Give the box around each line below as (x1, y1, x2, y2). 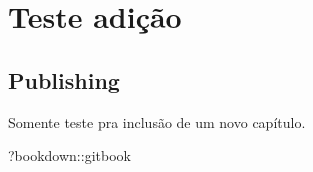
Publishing (8, 64, 120, 95)
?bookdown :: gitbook (8, 145, 131, 166)
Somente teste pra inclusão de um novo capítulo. (8, 111, 306, 132)
